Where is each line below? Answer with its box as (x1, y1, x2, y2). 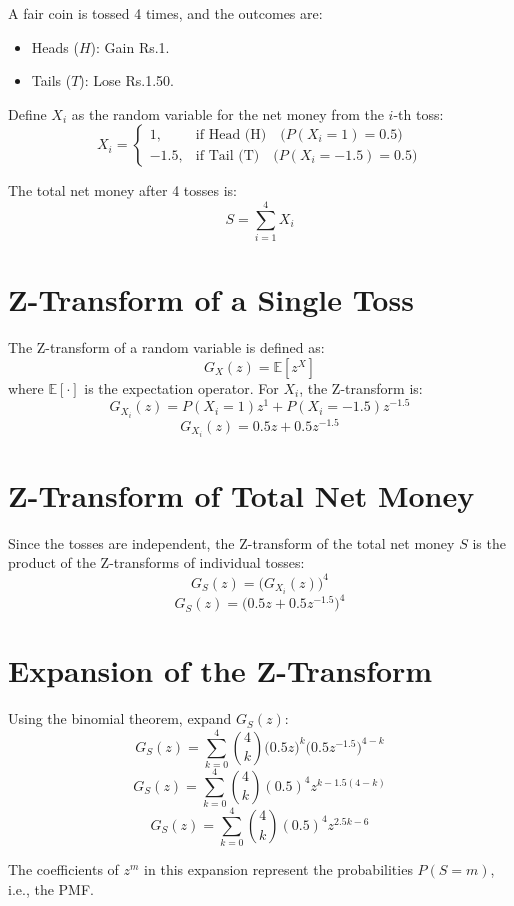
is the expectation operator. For (84, 377, 279, 398)
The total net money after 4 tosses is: (8, 180, 237, 201)
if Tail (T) (195, 148, 260, 163)
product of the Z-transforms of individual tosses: (8, 552, 305, 573)
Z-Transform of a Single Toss (8, 279, 414, 320)
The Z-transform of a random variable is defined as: (8, 337, 325, 358)
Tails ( (31, 70, 72, 91)
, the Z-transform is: (299, 377, 423, 398)
